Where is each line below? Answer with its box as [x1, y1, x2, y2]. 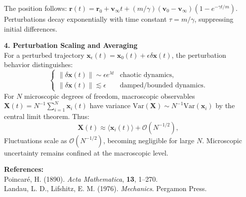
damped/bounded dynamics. [120, 82, 205, 89]
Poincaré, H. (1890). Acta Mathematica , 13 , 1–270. [4, 173, 158, 184]
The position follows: [4, 3, 67, 13]
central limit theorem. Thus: [4, 111, 89, 121]
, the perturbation [171, 49, 226, 60]
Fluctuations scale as [4, 135, 67, 145]
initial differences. [4, 23, 57, 34]
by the [215, 100, 235, 111]
